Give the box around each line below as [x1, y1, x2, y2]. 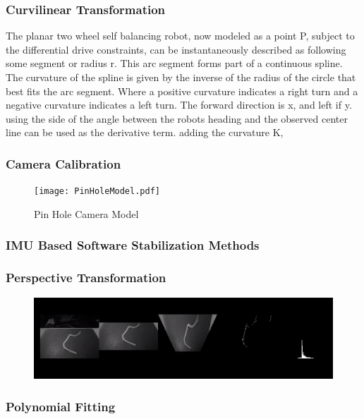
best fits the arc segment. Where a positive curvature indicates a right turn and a [6, 83, 358, 98]
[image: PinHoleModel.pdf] [34, 186, 160, 197]
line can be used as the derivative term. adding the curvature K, [6, 125, 284, 140]
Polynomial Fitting [6, 397, 116, 415]
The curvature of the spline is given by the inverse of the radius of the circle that [6, 70, 356, 84]
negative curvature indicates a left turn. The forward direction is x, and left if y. [6, 97, 352, 112]
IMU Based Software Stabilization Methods [6, 236, 260, 254]
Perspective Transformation [6, 269, 166, 286]
